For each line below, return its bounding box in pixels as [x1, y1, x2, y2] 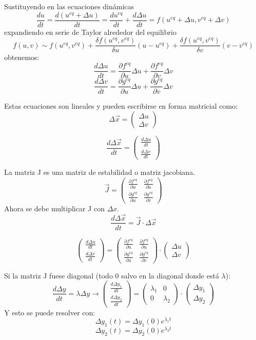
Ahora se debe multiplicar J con [4, 203, 105, 213]
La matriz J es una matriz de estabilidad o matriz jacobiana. [4, 166, 195, 177]
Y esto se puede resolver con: [4, 307, 95, 317]
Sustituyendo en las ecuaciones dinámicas [4, 1, 134, 11]
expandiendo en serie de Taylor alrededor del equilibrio [4, 26, 176, 37]
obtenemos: [4, 52, 40, 63]
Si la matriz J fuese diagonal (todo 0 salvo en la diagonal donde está [4, 270, 219, 281]
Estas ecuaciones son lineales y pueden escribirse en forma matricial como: [4, 100, 238, 111]
